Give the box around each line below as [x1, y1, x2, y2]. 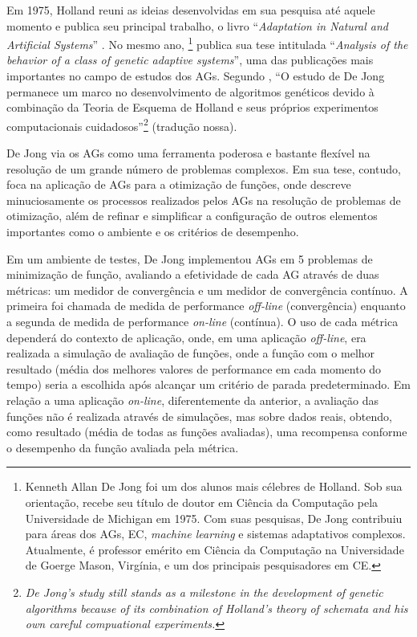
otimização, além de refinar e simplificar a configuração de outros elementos [6, 207, 378, 224]
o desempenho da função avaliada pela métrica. [6, 439, 239, 455]
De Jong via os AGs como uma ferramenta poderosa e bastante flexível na [6, 145, 370, 161]
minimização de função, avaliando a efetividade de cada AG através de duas [6, 266, 379, 283]
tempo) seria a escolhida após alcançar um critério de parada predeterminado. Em [6, 376, 411, 393]
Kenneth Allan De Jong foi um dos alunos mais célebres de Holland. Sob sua [25, 478, 403, 495]
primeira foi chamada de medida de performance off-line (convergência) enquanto [6, 297, 406, 314]
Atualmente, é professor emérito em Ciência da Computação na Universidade [25, 541, 404, 557]
